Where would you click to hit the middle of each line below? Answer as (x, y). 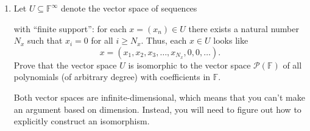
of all (292, 65)
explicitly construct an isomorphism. (82, 121)
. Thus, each (164, 40)
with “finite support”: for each (70, 28)
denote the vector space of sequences (129, 8)
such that (45, 40)
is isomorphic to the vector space (189, 65)
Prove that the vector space (65, 65)
